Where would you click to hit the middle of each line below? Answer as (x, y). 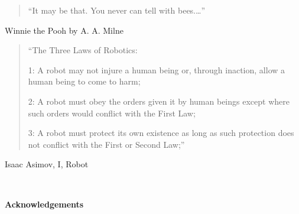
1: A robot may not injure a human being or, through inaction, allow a (157, 69)
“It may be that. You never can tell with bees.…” (116, 10)
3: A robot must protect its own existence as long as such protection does (161, 133)
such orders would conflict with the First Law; (112, 113)
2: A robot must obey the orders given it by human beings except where (159, 101)
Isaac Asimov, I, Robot (47, 164)
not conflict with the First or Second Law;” (106, 144)
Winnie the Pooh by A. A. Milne (64, 30)
